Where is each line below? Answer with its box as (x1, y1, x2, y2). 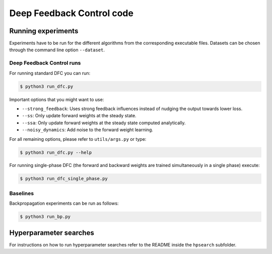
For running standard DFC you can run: (9, 70, 91, 76)
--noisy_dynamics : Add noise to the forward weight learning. (22, 127, 154, 133)
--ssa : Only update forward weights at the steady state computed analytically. (22, 120, 186, 126)
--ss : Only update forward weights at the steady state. (22, 113, 137, 119)
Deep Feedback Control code (9, 8, 133, 19)
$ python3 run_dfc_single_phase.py (20, 176, 108, 182)
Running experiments (9, 27, 79, 35)
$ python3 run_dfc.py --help (20, 149, 92, 155)
